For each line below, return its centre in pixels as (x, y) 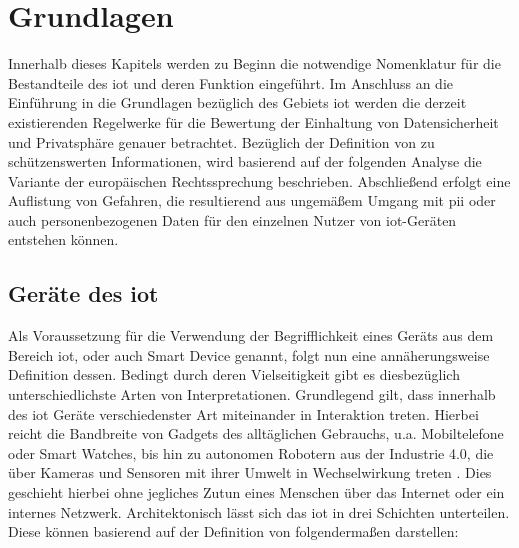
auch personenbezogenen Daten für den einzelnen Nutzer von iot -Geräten (232, 219)
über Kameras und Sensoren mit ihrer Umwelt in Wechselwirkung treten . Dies (250, 472)
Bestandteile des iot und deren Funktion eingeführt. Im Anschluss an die (231, 82)
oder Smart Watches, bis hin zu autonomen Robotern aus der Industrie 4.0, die (251, 452)
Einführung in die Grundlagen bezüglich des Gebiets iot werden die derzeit (237, 102)
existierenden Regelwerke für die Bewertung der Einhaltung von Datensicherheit (253, 121)
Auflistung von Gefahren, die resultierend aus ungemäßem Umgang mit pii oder (252, 200)
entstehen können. (63, 239)
